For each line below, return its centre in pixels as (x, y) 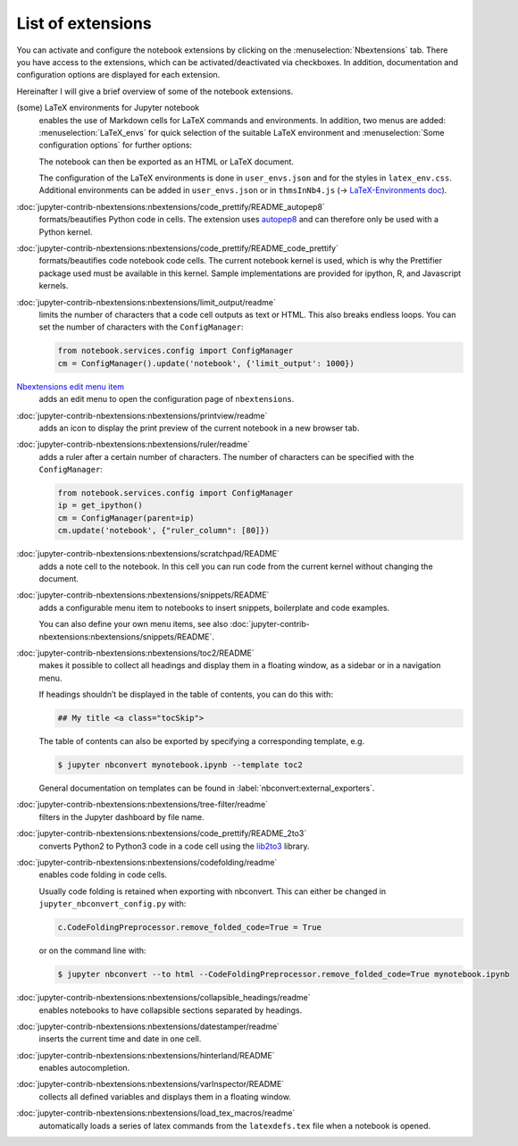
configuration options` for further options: (115, 145)
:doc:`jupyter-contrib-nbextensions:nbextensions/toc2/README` (135, 653)
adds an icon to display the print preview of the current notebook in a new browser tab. (199, 428)
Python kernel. (66, 231)
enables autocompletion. (84, 1068)
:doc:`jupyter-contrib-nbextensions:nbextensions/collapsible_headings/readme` (163, 998)
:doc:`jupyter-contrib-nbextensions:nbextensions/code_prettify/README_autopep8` (171, 206)
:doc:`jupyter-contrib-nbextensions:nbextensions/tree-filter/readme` (142, 805)
